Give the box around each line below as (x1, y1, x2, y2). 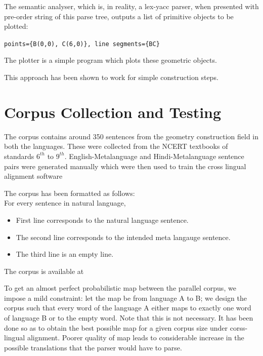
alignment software (4, 171, 63, 181)
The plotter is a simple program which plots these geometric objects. (4, 55, 217, 65)
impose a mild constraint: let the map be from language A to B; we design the (4, 292, 247, 303)
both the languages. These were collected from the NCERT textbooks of (4, 141, 228, 151)
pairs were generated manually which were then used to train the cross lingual (4, 161, 246, 171)
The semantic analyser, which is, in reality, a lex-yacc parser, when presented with (4, 1, 259, 11)
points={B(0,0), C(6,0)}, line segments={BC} (4, 40, 160, 48)
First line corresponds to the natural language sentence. (16, 214, 189, 225)
